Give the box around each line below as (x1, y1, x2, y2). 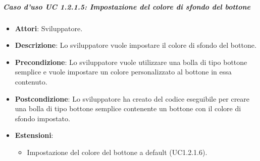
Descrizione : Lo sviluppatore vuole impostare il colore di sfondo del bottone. (15, 40, 256, 50)
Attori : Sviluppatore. (15, 23, 83, 33)
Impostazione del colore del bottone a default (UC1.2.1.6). (27, 146, 207, 157)
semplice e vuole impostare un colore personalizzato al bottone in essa (15, 66, 232, 77)
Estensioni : (15, 130, 54, 140)
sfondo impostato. (15, 113, 70, 123)
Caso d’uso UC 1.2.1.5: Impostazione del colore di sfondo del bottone (3, 1, 251, 12)
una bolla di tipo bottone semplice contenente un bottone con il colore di (15, 103, 241, 114)
